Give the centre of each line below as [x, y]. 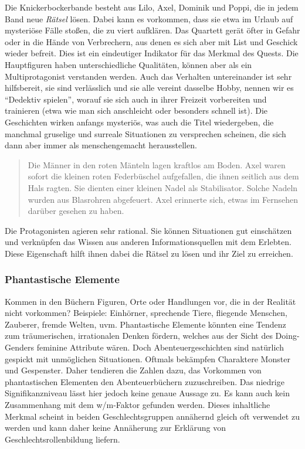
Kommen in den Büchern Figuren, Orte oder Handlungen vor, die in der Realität [150, 301]
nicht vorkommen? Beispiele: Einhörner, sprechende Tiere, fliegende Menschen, [146, 313]
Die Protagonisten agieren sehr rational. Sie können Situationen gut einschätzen [148, 230]
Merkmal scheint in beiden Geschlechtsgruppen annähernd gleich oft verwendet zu [152, 416]
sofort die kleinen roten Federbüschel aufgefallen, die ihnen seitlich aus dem [163, 176]
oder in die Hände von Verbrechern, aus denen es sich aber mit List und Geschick [151, 41]
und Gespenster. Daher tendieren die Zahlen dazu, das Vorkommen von [133, 370]
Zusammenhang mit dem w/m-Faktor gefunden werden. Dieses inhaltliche [138, 405]
